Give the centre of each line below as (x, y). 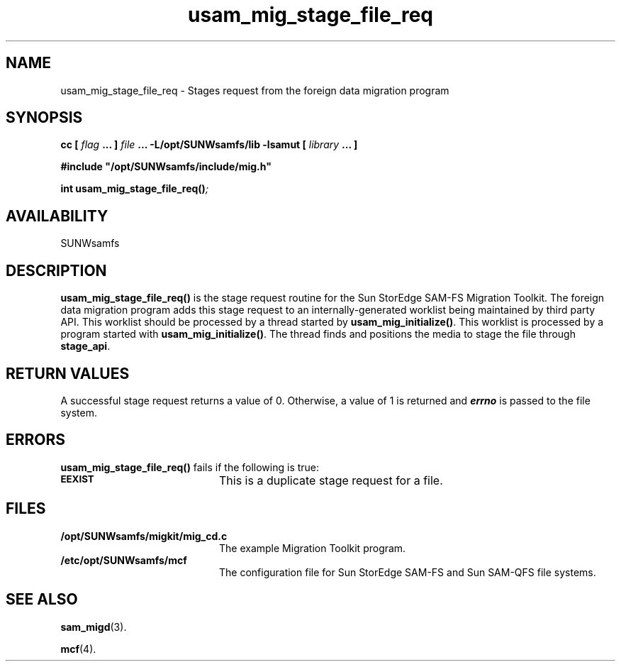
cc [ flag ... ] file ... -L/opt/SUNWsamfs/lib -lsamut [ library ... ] (209, 145)
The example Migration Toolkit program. (313, 548)
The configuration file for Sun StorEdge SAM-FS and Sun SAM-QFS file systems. (408, 572)
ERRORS (36, 440)
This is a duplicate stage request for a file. (331, 480)
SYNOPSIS (44, 118)
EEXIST (77, 479)
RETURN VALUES (68, 373)
